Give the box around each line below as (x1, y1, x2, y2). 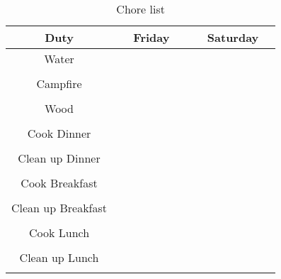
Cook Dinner (27, 125, 91, 141)
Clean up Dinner (18, 150, 101, 166)
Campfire (36, 75, 82, 92)
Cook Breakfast (21, 175, 98, 191)
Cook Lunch (28, 224, 90, 241)
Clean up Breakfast (11, 199, 108, 216)
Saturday (207, 29, 259, 45)
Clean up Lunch (19, 249, 99, 266)
